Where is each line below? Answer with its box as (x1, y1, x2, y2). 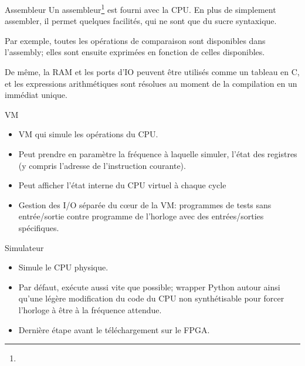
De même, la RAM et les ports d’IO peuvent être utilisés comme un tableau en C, (5, 66, 300, 78)
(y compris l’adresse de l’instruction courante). (18, 159, 186, 171)
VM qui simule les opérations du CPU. (18, 128, 158, 140)
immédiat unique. (5, 89, 67, 101)
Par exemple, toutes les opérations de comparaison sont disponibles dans (5, 34, 266, 46)
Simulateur (5, 241, 44, 253)
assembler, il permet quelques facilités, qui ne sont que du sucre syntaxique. (5, 15, 277, 27)
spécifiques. (18, 221, 59, 233)
